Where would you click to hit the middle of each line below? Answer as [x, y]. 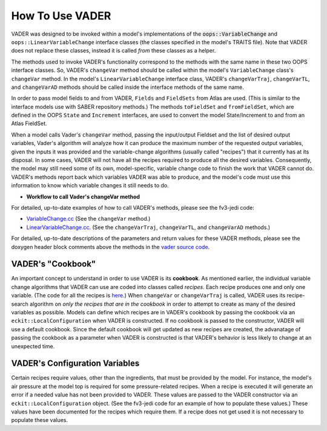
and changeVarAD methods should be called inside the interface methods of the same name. [128, 87]
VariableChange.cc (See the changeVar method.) [88, 219]
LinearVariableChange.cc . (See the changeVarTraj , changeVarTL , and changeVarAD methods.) [148, 227]
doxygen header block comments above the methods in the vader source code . [111, 247]
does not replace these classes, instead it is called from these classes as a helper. [114, 51]
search [20, 304]
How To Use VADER [61, 16]
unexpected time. [33, 346]
